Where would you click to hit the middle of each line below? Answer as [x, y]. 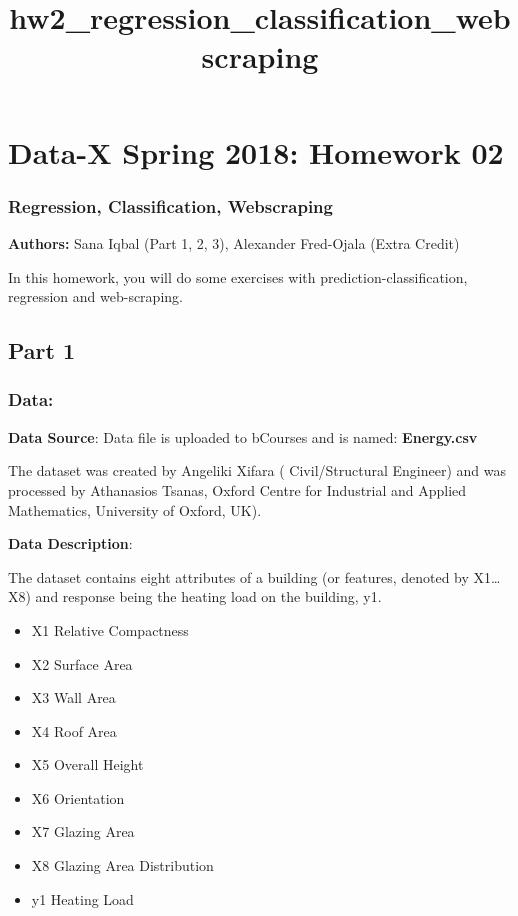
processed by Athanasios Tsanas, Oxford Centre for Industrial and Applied [237, 489]
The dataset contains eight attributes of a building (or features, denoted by [238, 576]
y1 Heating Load [82, 898]
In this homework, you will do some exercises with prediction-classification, [238, 276]
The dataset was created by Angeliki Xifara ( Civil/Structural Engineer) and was [257, 470]
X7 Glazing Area [83, 831]
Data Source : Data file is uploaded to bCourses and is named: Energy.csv [243, 436]
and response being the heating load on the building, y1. [208, 596]
